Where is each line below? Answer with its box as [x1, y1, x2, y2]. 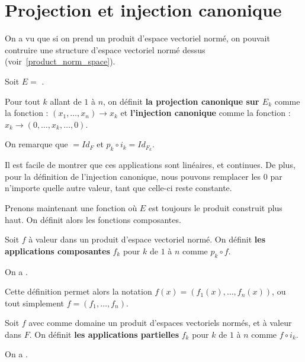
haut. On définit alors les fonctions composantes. [5, 213, 181, 225]
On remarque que [5, 138, 68, 150]
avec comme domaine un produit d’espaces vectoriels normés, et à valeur [28, 316, 292, 329]
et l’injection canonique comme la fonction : [120, 106, 291, 119]
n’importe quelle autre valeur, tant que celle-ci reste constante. [5, 182, 232, 194]
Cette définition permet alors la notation [5, 285, 152, 298]
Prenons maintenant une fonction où [5, 201, 137, 214]
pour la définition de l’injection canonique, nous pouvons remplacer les [5, 170, 261, 182]
